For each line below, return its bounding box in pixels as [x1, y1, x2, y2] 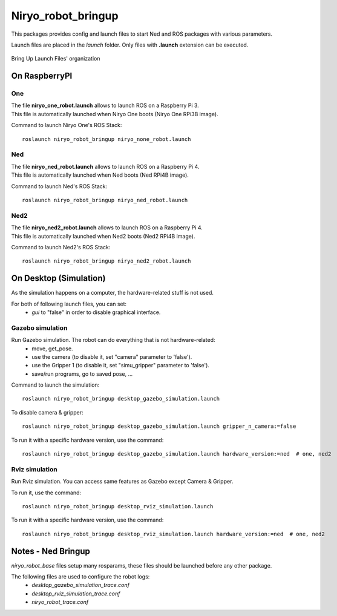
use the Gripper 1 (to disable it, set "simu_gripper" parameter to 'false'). [31, 362, 210, 369]
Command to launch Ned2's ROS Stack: [11, 243, 111, 251]
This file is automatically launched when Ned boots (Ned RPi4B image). [11, 171, 189, 179]
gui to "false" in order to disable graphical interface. [31, 309, 161, 316]
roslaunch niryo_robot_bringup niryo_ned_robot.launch [22, 197, 188, 203]
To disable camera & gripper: [11, 408, 83, 416]
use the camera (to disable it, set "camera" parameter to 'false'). [31, 353, 192, 360]
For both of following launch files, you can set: [11, 300, 127, 307]
